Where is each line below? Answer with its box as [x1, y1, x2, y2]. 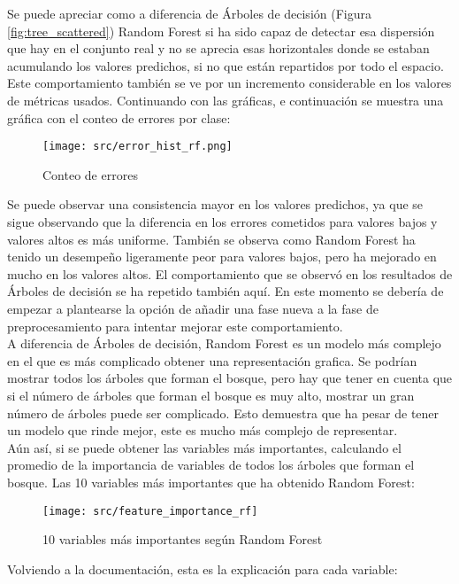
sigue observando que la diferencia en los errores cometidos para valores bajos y [7, 213, 438, 230]
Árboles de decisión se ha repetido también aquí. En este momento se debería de [7, 282, 444, 300]
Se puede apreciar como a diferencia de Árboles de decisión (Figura [7, 4, 371, 22]
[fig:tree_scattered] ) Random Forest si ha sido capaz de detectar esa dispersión [7, 21, 435, 40]
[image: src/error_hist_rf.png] [42, 140, 233, 153]
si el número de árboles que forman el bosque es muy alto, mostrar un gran [7, 385, 415, 404]
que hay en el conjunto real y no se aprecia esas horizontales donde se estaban [7, 39, 430, 58]
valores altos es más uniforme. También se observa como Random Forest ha [7, 230, 416, 248]
